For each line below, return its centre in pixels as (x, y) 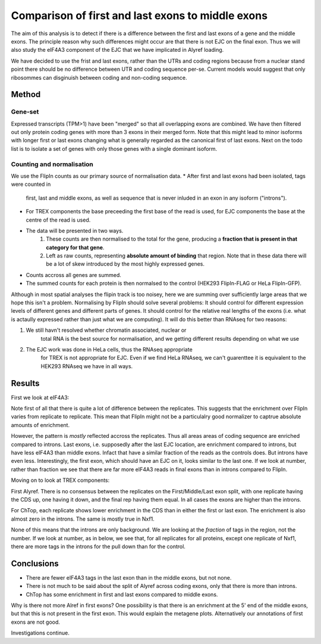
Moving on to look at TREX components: (60, 480)
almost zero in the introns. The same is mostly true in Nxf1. (83, 519)
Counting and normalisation (52, 164)
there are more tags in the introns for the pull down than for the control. (98, 546)
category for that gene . (75, 247)
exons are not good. (36, 622)
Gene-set (25, 112)
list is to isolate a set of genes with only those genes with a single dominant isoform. (114, 148)
